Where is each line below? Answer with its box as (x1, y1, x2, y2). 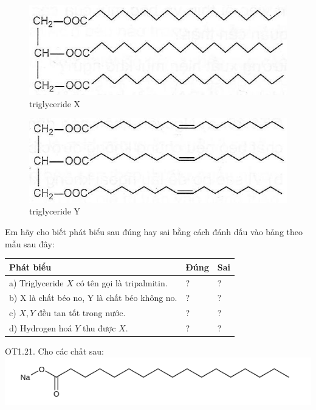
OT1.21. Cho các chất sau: (5, 345, 105, 358)
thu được (82, 322, 116, 334)
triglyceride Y (29, 205, 81, 217)
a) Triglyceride (9, 276, 64, 289)
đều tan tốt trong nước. (37, 306, 126, 319)
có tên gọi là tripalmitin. (76, 276, 168, 289)
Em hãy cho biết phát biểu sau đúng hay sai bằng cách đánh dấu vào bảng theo (5, 225, 303, 238)
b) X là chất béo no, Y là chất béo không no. (9, 291, 177, 304)
